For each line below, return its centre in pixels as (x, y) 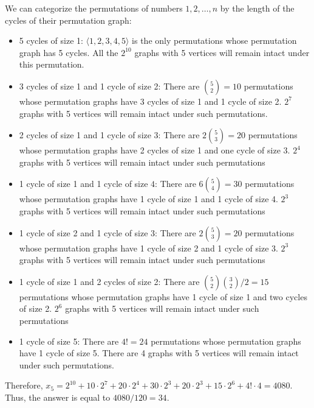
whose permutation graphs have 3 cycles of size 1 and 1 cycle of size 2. (150, 101)
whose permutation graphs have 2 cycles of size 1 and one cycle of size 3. (155, 150)
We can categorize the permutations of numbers (94, 8)
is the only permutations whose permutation (214, 40)
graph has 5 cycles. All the (69, 52)
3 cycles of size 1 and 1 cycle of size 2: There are (109, 86)
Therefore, (24, 385)
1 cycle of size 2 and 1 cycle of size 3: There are (108, 232)
